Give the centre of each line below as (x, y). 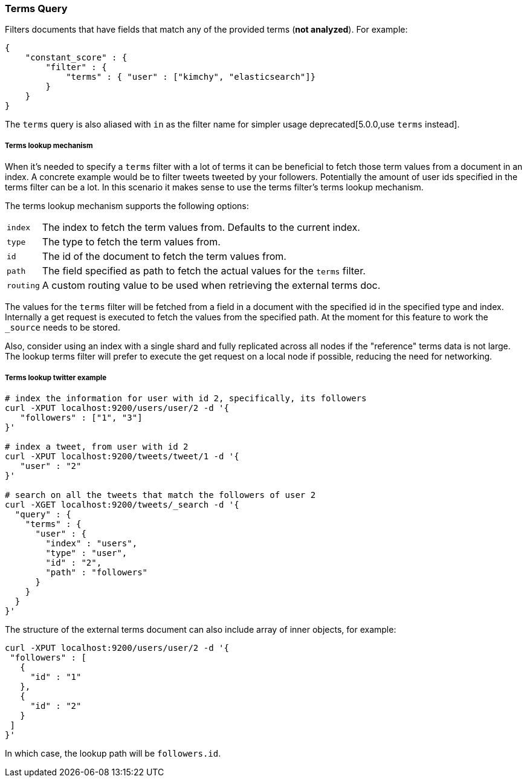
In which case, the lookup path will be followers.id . (113, 753)
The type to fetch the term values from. (131, 242)
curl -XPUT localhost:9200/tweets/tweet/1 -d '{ (122, 456)
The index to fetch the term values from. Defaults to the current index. (201, 228)
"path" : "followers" (97, 572)
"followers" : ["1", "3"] (81, 417)
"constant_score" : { (76, 58)
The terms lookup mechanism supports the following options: (127, 206)
